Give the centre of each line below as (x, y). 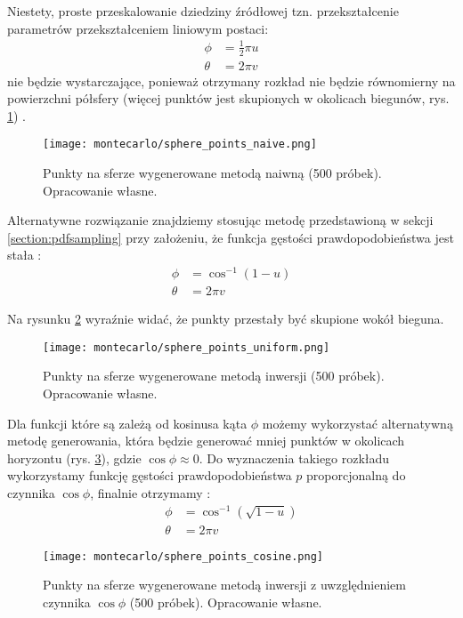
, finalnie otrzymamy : (150, 492)
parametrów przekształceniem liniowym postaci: (138, 28)
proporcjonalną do (356, 475)
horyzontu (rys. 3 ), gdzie (74, 457)
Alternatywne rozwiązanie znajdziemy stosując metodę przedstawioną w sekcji (220, 220)
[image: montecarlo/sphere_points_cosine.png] (183, 556)
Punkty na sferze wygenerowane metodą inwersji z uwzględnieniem (224, 585)
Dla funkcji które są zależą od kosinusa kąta (127, 423)
